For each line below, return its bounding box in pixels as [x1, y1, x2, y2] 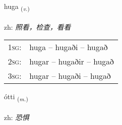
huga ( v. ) [4, 1, 30, 12]
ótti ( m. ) [4, 91, 28, 103]
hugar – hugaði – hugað [29, 70, 111, 82]
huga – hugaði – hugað [29, 41, 108, 53]
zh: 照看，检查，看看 [4, 21, 71, 32]
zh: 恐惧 [4, 112, 29, 123]
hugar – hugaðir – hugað [29, 56, 114, 67]
